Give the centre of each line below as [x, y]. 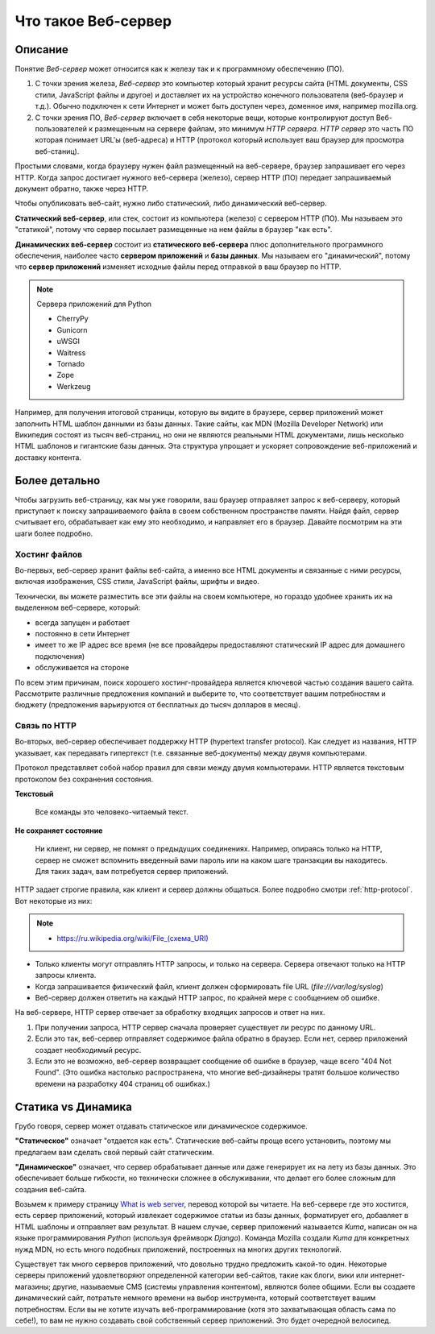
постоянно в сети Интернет [83, 633]
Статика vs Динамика [73, 1106]
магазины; [33, 1286]
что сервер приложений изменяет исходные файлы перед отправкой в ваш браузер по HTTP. [178, 267]
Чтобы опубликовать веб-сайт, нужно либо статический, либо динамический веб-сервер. [171, 203]
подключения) [60, 656]
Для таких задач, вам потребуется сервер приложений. [132, 871]
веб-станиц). [57, 151]
